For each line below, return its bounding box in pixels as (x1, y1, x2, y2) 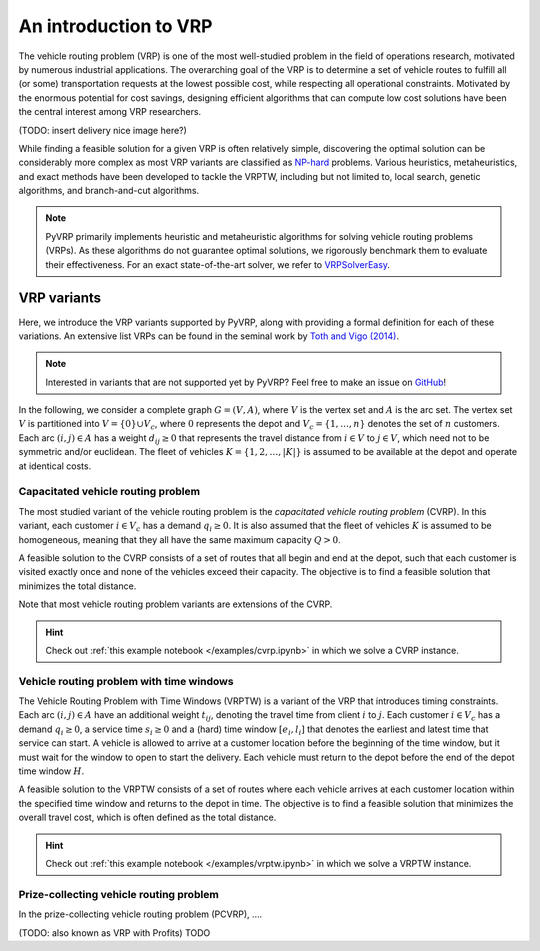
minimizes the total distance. (18, 580, 137, 592)
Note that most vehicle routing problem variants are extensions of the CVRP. (18, 598, 333, 610)
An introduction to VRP (18, 15, 213, 37)
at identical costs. (18, 460, 92, 472)
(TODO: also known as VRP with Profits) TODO (18, 926, 211, 939)
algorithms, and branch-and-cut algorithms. (18, 185, 200, 197)
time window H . (18, 765, 85, 777)
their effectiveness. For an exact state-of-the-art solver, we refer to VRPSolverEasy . (45, 258, 390, 270)
